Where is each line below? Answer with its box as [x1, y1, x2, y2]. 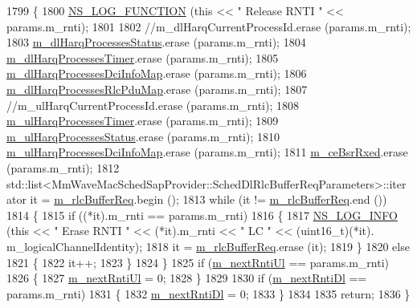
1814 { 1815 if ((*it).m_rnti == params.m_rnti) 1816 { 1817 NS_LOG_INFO [6, 206, 398, 223]
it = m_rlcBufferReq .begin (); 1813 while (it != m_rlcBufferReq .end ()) [30, 191, 387, 208]
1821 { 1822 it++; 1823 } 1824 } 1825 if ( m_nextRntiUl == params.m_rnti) [6, 253, 389, 270]
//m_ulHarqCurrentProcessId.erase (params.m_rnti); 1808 [6, 96, 300, 113]
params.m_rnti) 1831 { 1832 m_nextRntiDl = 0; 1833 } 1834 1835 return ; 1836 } [6, 285, 411, 302]
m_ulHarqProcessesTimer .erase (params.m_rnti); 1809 [6, 112, 279, 129]
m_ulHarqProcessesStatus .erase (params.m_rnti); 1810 [6, 128, 280, 144]
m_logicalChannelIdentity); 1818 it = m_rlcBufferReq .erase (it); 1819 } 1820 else [6, 237, 410, 254]
